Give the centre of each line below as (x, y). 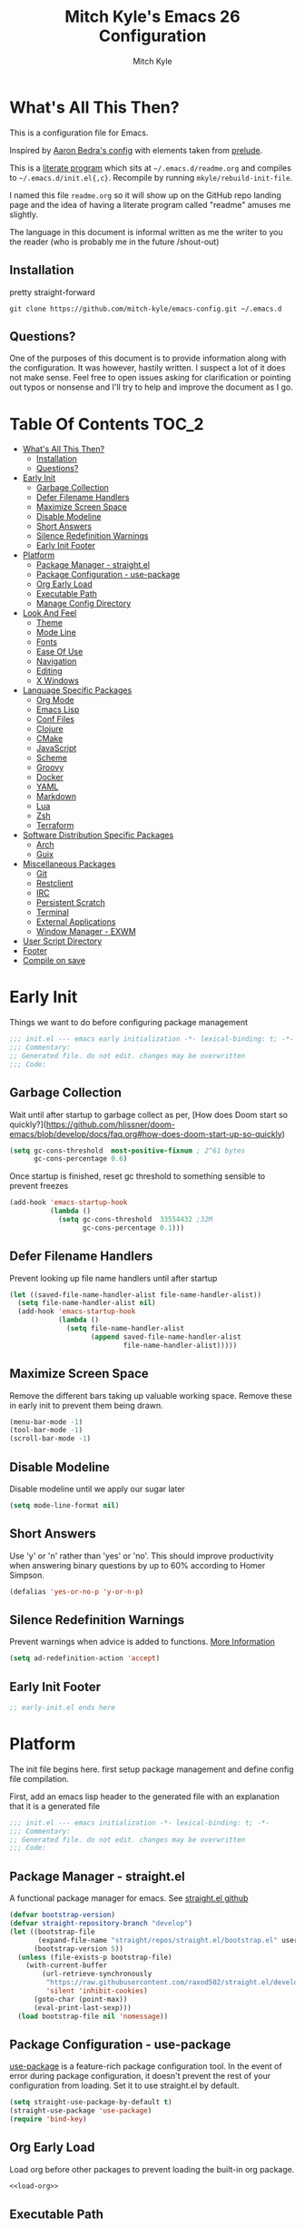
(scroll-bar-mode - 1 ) (50, 1439)
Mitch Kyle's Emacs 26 (152, 17)
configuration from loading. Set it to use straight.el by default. (124, 2085)
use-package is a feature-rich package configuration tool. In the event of (146, 2066)
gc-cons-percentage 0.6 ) (80, 1159)
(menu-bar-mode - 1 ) (46, 1422)
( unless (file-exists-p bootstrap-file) (95, 1957)
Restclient (55, 884)
